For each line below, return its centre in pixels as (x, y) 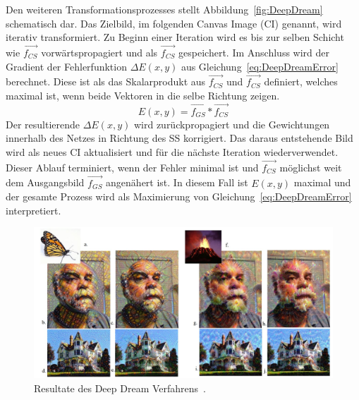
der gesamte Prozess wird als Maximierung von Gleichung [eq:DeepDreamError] (179, 196)
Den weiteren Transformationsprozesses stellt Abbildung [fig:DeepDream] (164, 9)
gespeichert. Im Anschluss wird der (254, 52)
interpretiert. (34, 210)
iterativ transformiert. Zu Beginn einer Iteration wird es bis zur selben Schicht (175, 37)
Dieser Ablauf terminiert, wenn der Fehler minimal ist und (132, 167)
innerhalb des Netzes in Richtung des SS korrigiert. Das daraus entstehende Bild (179, 138)
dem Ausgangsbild (45, 182)
